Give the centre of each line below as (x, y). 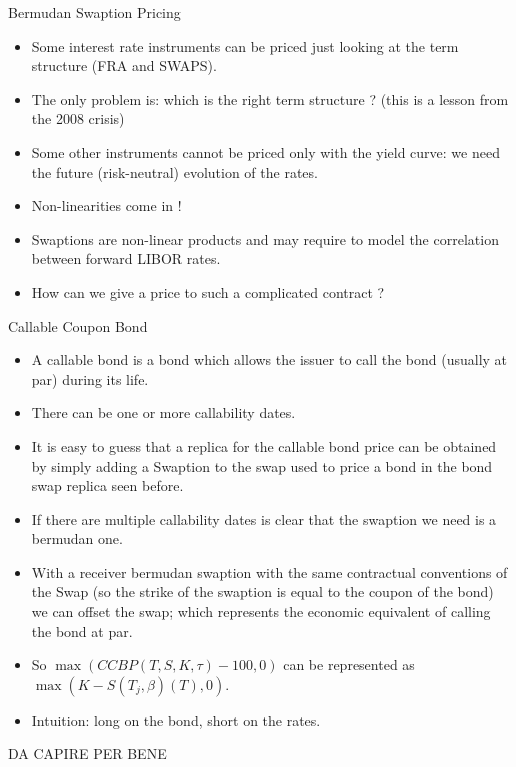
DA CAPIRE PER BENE (87, 753)
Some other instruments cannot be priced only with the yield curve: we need (265, 151)
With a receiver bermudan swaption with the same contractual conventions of (269, 571)
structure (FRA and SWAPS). (124, 65)
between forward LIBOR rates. (126, 258)
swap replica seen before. (107, 485)
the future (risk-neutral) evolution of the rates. (174, 171)
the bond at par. (82, 630)
